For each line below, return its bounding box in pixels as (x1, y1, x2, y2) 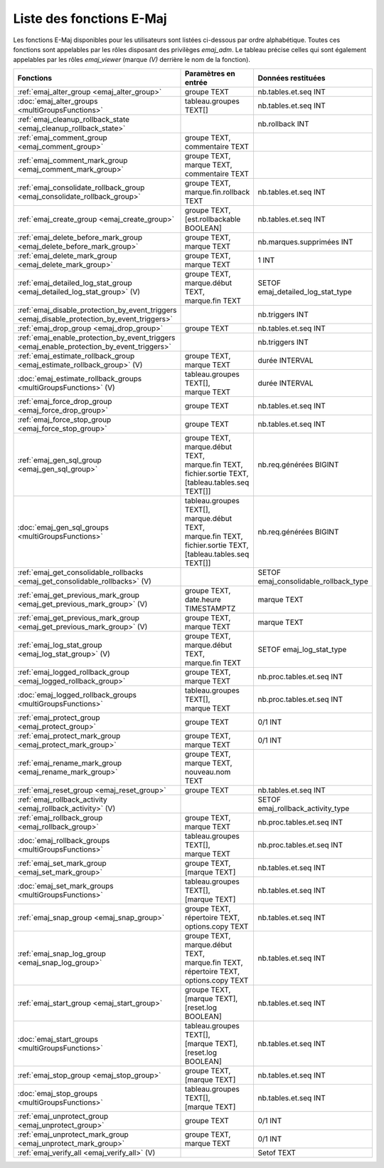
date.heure (184, 594, 222, 604)
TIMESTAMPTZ (184, 603, 236, 613)
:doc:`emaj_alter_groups (17, 96, 98, 106)
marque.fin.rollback (184, 187, 250, 197)
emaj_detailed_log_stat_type (257, 286, 352, 296)
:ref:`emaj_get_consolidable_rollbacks (17, 567, 144, 577)
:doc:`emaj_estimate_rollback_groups (17, 373, 142, 383)
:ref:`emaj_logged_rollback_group (17, 667, 129, 677)
